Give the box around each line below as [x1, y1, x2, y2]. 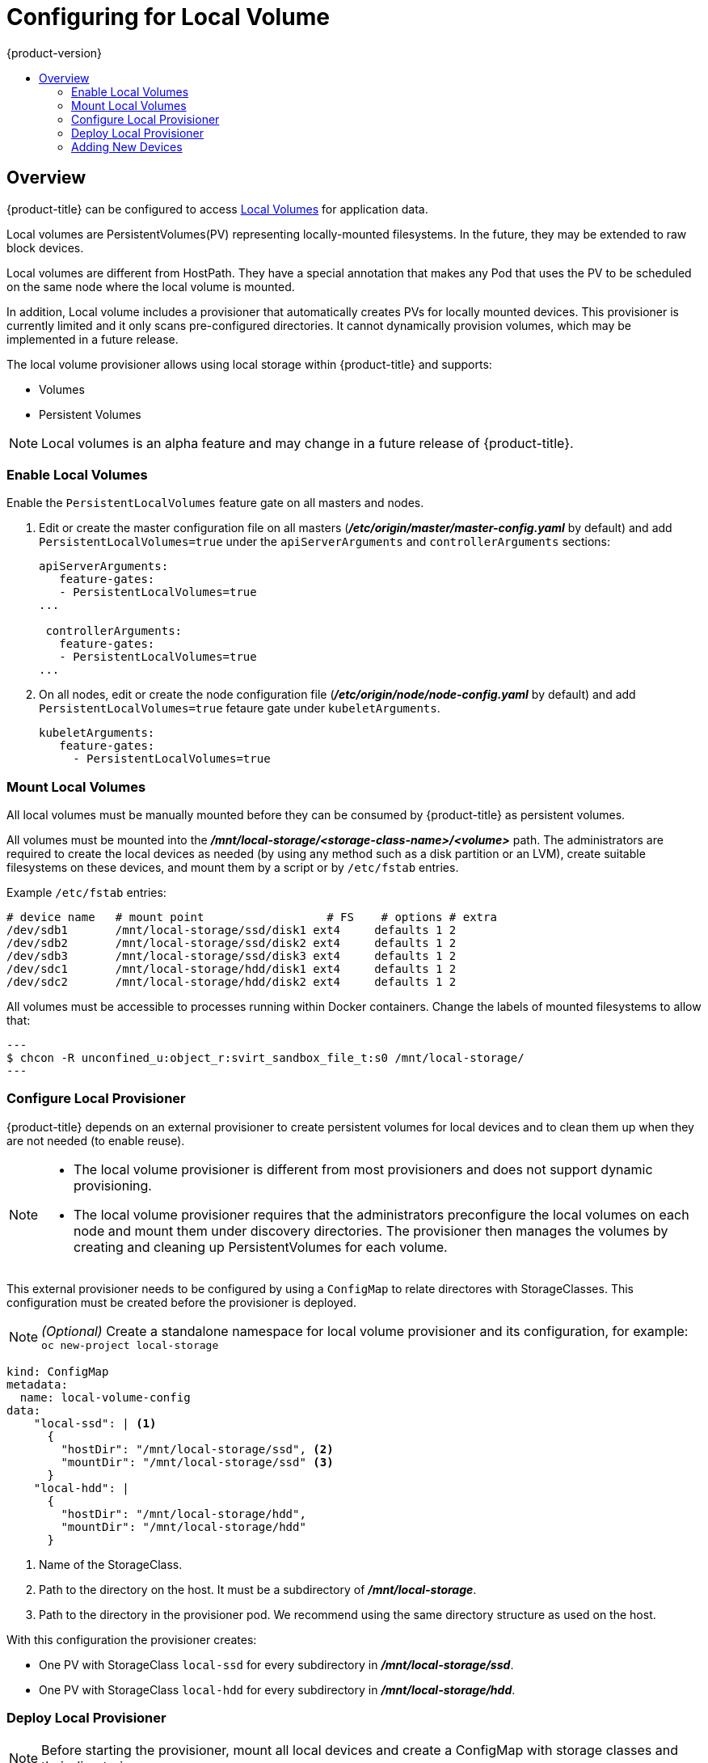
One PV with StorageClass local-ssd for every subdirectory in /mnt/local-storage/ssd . [39, 1657, 514, 1672]
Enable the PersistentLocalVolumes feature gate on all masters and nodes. [6, 496, 424, 510]
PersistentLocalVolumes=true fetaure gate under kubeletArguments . [39, 701, 440, 716]
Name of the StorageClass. [39, 1557, 183, 1571]
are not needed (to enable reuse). [6, 1133, 185, 1148]
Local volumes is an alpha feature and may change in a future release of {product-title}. [41, 434, 574, 451]
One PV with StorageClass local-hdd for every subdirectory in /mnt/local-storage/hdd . [39, 1682, 516, 1697]
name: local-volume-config [19, 1390, 191, 1404]
